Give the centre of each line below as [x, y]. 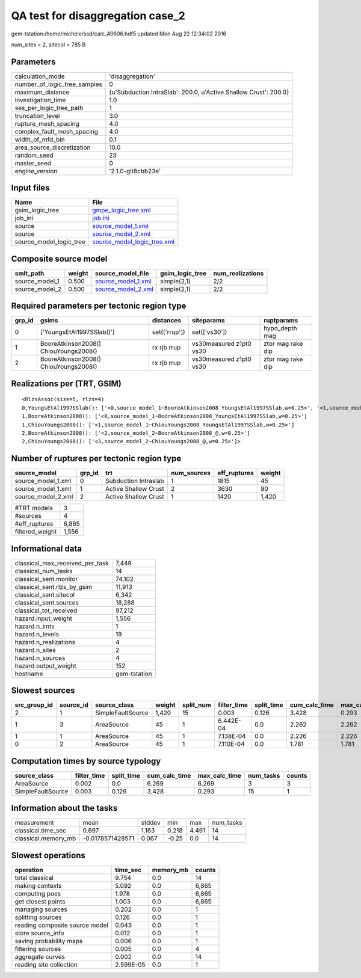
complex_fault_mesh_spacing [57, 131]
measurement [34, 823]
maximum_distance [42, 92]
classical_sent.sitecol [45, 594]
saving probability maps [49, 941]
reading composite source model [61, 925]
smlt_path [29, 273]
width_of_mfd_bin [40, 140]
